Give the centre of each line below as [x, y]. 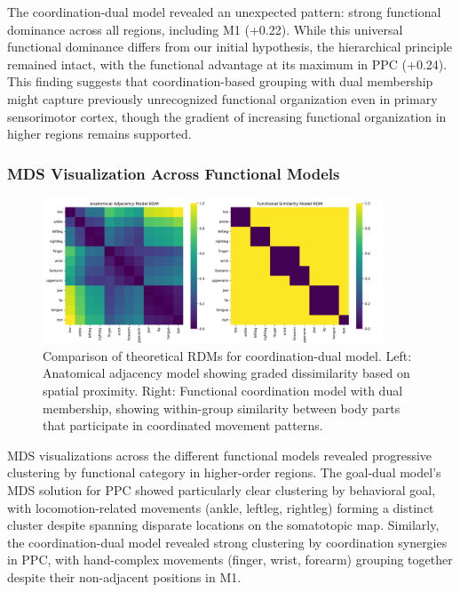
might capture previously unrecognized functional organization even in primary [222, 98]
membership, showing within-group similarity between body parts [222, 408]
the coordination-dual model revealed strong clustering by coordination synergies [227, 542]
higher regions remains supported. [99, 134]
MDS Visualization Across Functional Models [174, 173]
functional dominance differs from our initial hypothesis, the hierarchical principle [230, 47]
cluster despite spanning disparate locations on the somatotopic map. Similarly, [223, 525]
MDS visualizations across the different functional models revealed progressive [220, 455]
